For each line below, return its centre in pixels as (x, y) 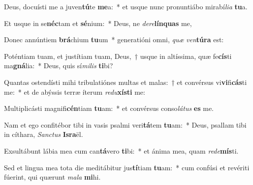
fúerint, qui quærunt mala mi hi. (52, 177)
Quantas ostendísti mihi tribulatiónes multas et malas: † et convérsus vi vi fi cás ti (126, 82)
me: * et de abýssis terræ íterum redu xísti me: (75, 92)
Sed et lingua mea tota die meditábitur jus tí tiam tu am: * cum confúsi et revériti (127, 167)
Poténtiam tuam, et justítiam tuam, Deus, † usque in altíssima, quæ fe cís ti (118, 56)
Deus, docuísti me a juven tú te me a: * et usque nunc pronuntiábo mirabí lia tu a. (126, 6)
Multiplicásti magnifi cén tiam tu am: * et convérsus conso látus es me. (109, 108)
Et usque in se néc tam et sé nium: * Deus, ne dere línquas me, (98, 23)
